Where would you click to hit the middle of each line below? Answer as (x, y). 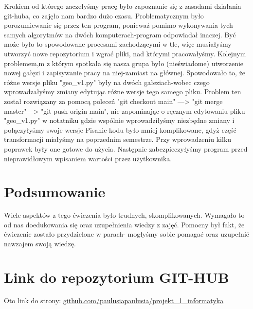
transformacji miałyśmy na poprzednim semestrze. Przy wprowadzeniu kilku (118, 139)
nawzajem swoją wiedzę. (40, 243)
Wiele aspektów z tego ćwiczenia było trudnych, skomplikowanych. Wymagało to (124, 215)
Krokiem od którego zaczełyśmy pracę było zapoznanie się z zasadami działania (123, 6)
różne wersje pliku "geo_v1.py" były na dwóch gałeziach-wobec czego (107, 82)
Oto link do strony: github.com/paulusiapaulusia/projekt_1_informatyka (114, 300)
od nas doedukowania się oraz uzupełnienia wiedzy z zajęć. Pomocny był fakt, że (124, 224)
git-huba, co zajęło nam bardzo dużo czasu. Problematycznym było (104, 15)
